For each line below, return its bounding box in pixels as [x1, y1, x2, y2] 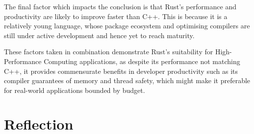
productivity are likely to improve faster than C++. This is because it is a [4, 11, 228, 21]
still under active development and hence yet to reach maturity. [4, 30, 195, 40]
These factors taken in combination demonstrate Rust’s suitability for [4, 46, 213, 57]
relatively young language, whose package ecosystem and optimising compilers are [4, 21, 250, 31]
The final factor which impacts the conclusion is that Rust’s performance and [4, 1, 236, 11]
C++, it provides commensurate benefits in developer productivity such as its [4, 66, 238, 76]
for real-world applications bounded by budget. [4, 85, 145, 95]
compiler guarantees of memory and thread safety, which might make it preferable [4, 75, 251, 86]
